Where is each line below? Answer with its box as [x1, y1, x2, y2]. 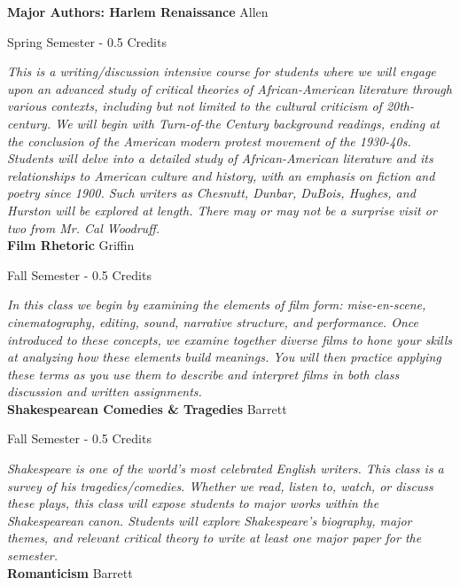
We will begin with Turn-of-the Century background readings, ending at [55, 113, 440, 132]
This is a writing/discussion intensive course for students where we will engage [7, 62, 436, 81]
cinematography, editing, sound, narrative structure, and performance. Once [7, 312, 418, 331]
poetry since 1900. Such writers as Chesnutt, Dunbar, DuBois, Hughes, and [7, 184, 416, 202]
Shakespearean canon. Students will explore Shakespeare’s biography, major [7, 511, 412, 529]
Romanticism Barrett [7, 563, 133, 582]
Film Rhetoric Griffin [7, 236, 135, 254]
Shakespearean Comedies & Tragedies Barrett [7, 399, 287, 418]
